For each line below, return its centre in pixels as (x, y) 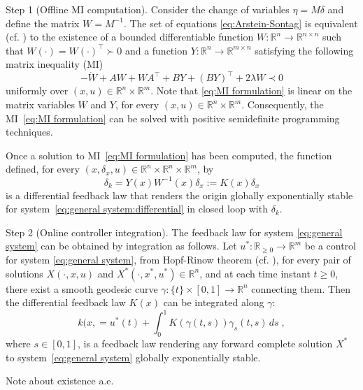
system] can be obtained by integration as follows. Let (121, 246)
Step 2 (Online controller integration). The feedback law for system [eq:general (174, 232)
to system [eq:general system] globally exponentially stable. (133, 357)
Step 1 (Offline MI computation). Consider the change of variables (148, 9)
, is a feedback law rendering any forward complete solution (205, 343)
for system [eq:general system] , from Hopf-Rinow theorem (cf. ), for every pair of (178, 259)
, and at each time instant (255, 273)
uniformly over (37, 91)
